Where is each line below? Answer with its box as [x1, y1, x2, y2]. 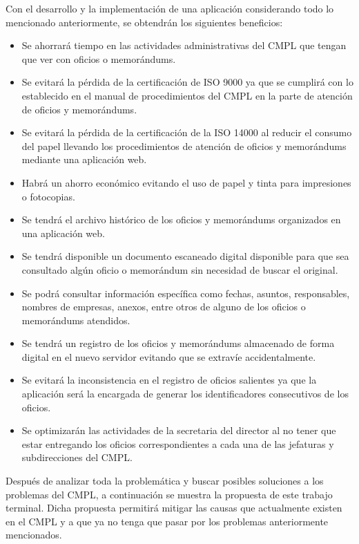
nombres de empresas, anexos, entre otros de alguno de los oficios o [21, 299, 306, 314]
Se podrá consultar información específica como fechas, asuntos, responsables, [21, 285, 350, 300]
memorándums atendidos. [21, 312, 130, 327]
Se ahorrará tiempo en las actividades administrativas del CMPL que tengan [21, 38, 347, 53]
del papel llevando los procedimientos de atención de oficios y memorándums [21, 138, 347, 153]
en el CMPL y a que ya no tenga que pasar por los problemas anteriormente [6, 514, 329, 528]
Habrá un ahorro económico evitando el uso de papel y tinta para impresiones [21, 175, 351, 189]
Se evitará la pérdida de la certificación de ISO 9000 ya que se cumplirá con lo [21, 75, 353, 89]
